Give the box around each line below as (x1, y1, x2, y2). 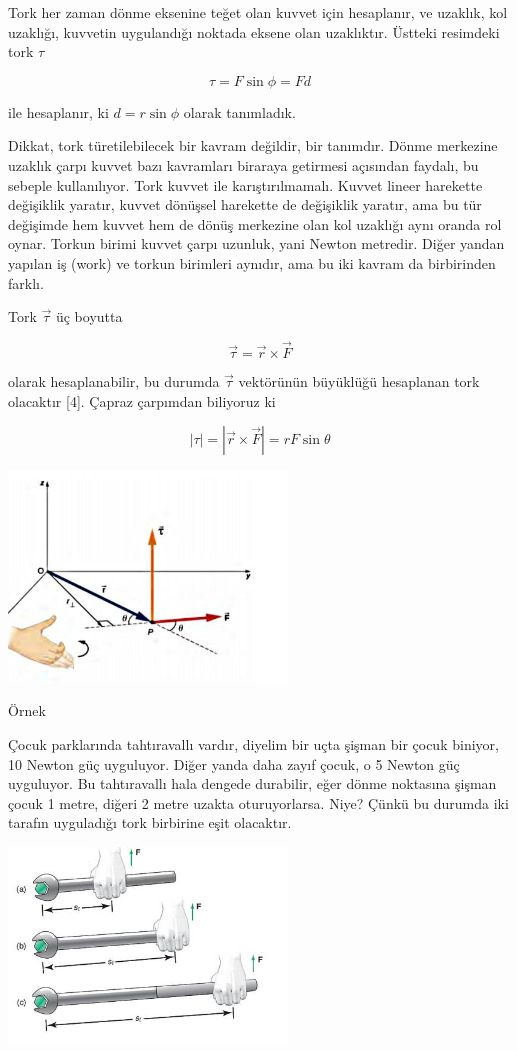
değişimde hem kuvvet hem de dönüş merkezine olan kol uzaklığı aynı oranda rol (8, 213, 502, 234)
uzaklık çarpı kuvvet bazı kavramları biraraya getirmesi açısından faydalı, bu (8, 154, 479, 175)
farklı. (8, 272, 44, 293)
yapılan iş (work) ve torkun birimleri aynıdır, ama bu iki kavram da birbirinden (8, 252, 496, 273)
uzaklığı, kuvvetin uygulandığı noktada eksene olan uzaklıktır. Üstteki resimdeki (8, 21, 500, 42)
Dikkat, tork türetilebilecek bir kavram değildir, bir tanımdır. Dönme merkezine (8, 135, 498, 156)
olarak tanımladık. (183, 101, 296, 122)
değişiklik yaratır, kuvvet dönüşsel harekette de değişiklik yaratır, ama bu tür (8, 194, 482, 215)
